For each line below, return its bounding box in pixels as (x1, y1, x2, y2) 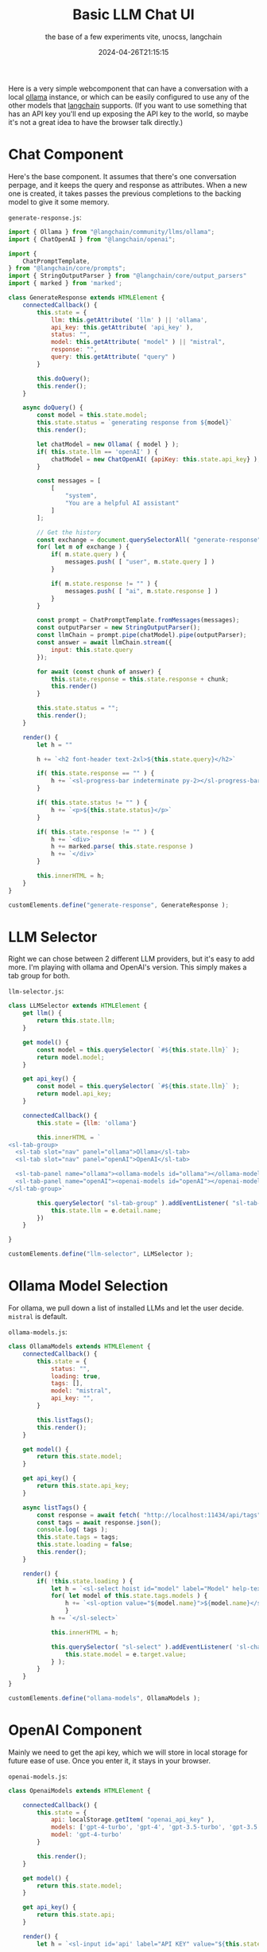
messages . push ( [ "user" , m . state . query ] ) (64, 558, 215, 566)
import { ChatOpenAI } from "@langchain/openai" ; (8, 235, 176, 244)
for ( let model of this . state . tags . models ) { (50, 1592, 208, 1600)
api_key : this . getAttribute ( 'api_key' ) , (50, 323, 194, 331)
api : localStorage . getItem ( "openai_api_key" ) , (50, 1816, 215, 1824)
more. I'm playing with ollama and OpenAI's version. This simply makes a (8, 962, 247, 972)
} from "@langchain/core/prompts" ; (8, 264, 126, 272)
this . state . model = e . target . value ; (64, 1650, 187, 1658)
